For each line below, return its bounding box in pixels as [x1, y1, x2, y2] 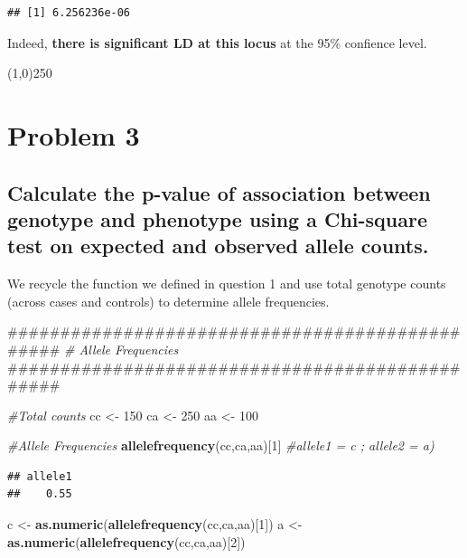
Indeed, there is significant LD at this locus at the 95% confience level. [7, 33, 427, 52]
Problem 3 [7, 116, 140, 153]
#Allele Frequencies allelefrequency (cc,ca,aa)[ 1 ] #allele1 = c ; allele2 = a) [7, 436, 434, 455]
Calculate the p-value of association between [7, 178, 431, 206]
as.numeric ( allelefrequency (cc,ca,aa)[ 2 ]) [7, 532, 246, 551]
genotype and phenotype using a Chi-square [7, 204, 428, 232]
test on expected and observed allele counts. [7, 232, 429, 260]
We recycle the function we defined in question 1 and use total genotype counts [7, 274, 446, 293]
